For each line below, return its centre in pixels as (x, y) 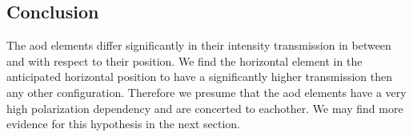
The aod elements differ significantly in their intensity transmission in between (199, 45)
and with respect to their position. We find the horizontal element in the (184, 60)
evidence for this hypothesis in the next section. (124, 124)
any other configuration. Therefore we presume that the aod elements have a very (206, 92)
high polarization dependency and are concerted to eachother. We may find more (205, 108)
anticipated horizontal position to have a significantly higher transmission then (199, 77)
